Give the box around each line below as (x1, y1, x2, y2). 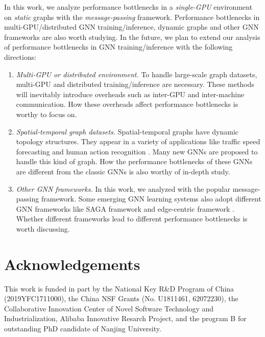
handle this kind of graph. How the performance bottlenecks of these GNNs (16, 156, 253, 167)
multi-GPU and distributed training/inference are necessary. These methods (16, 79, 254, 89)
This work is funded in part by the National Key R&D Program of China (4, 283, 234, 294)
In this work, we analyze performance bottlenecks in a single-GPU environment (4, 2, 253, 12)
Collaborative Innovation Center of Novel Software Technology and (4, 303, 214, 313)
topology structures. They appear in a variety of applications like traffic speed (16, 136, 260, 147)
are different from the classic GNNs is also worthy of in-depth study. (16, 166, 230, 176)
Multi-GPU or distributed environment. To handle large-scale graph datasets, (16, 69, 257, 79)
